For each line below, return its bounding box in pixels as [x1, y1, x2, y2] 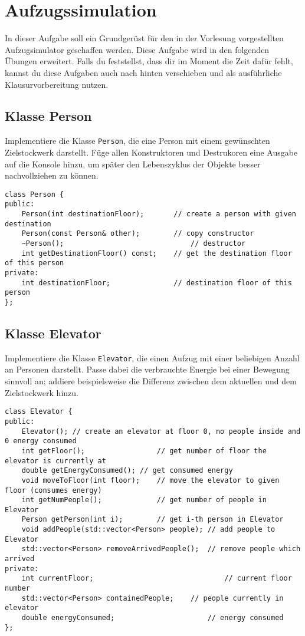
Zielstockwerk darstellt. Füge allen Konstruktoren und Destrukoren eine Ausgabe [5, 146, 298, 158]
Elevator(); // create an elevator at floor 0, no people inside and [21, 427, 301, 436]
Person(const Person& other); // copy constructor [21, 229, 254, 238]
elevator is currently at [5, 456, 106, 465]
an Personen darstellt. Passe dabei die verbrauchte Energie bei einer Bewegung [5, 363, 290, 375]
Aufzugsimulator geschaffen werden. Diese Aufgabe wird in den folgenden [5, 43, 270, 55]
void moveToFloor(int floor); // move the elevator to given [21, 476, 280, 485]
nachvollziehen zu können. [5, 169, 99, 182]
